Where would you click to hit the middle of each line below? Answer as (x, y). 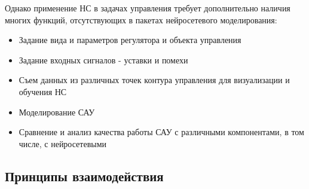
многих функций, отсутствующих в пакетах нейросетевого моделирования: (141, 19)
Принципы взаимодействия (84, 176)
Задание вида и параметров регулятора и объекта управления (130, 40)
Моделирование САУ (57, 112)
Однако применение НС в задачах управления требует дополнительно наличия (148, 8)
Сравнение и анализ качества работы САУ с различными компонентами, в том (161, 132)
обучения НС (43, 91)
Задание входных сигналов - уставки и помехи (103, 60)
